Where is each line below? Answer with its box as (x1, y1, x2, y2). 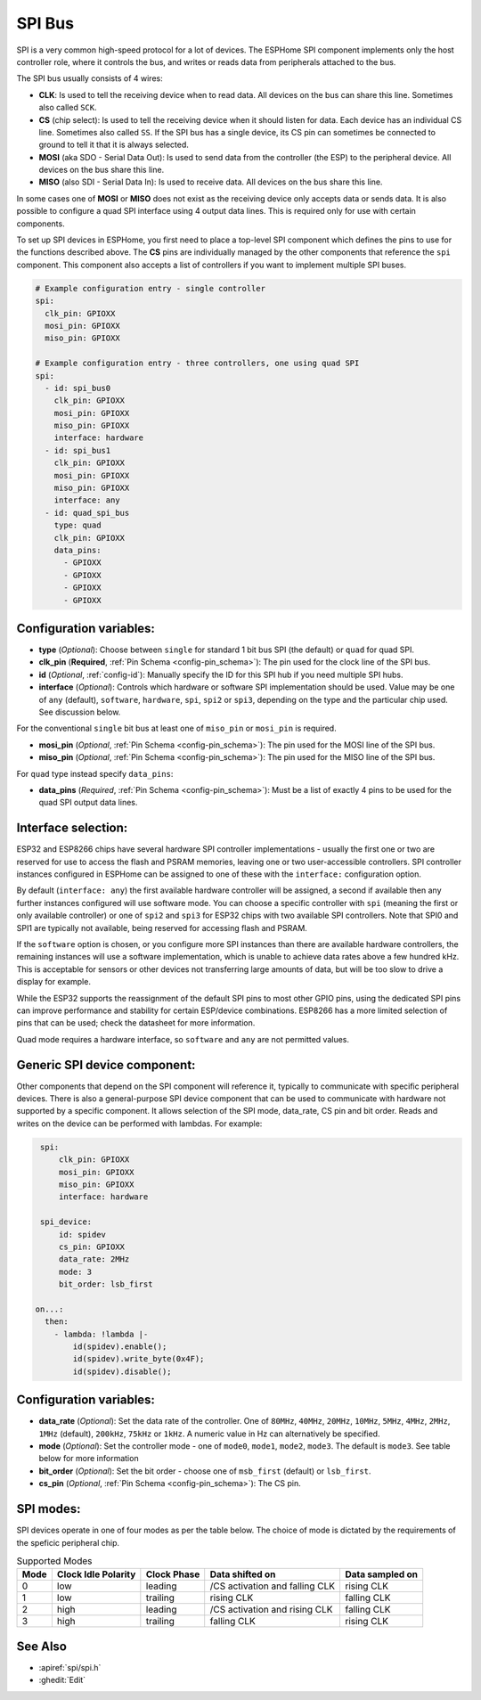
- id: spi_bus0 (45, 383, 111, 393)
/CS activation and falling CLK (209, 1580, 336, 1592)
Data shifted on (209, 1568, 276, 1581)
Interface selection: (16, 821, 128, 836)
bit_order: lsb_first (58, 1279, 153, 1289)
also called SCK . (38, 102, 97, 113)
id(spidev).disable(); (72, 1366, 173, 1377)
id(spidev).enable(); (72, 1342, 167, 1352)
